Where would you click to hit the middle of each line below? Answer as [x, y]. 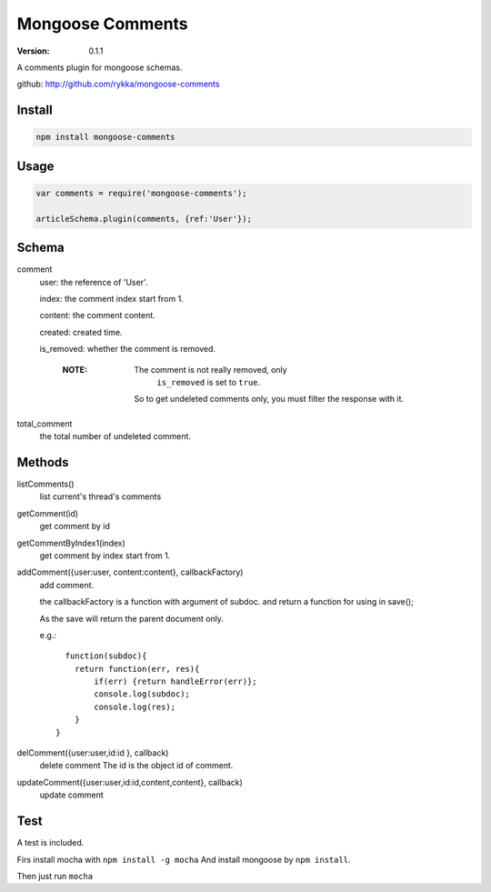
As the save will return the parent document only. [132, 618]
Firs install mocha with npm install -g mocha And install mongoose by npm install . [184, 859]
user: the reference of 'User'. [94, 282]
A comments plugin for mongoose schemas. [100, 67]
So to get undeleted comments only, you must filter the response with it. [269, 399]
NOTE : [75, 369]
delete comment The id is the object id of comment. [136, 766]
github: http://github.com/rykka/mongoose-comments [118, 84]
